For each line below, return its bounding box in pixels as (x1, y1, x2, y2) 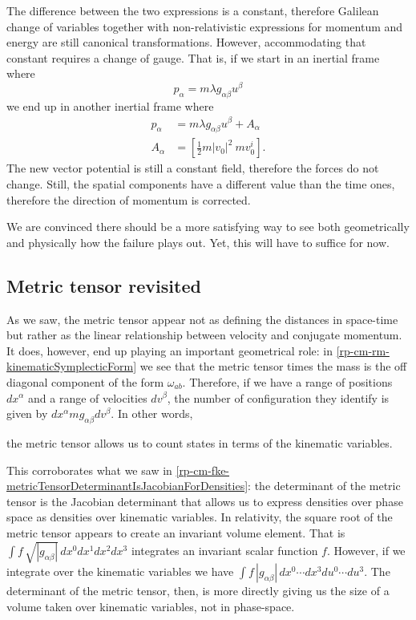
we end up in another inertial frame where (6, 97, 214, 114)
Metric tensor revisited (6, 273, 201, 298)
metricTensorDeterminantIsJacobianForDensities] (6, 477, 248, 494)
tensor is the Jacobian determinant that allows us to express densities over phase (6, 492, 403, 509)
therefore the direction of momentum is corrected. (6, 191, 251, 208)
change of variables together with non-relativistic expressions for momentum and (6, 18, 403, 34)
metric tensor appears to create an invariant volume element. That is (6, 524, 345, 541)
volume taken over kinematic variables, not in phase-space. (6, 598, 295, 614)
